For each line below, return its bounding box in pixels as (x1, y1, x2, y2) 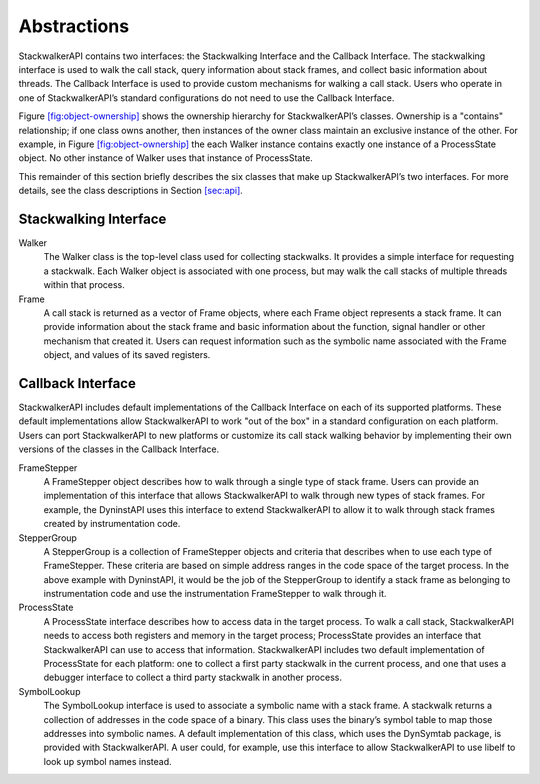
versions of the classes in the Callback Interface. (18, 443, 220, 455)
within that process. (43, 279, 125, 291)
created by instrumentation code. (43, 518, 181, 530)
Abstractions (18, 15, 130, 37)
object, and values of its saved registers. (43, 349, 211, 361)
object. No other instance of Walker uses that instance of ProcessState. (18, 152, 314, 164)
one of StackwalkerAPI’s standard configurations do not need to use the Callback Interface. (18, 91, 395, 104)
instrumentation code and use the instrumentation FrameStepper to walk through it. (43, 588, 387, 600)
